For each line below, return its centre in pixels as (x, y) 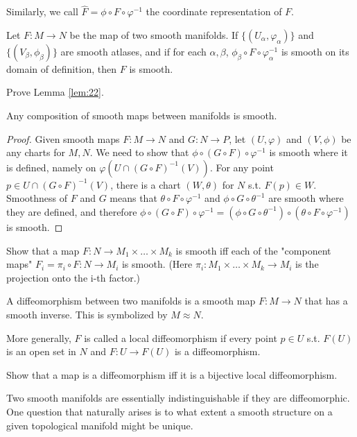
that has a (326, 301)
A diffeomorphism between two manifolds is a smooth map (131, 301)
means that (133, 198)
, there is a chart (146, 184)
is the (307, 264)
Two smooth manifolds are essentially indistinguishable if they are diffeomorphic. (178, 398)
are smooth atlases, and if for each (133, 51)
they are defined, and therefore (72, 211)
